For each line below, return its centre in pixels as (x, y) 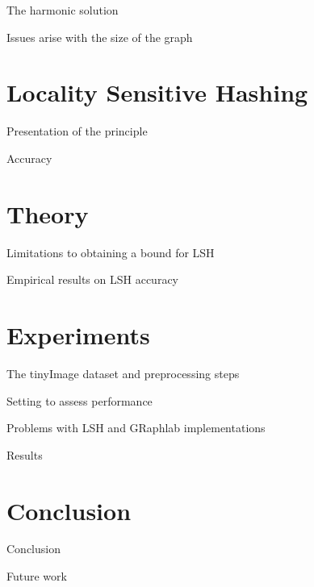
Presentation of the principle (77, 131)
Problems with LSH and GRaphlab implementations (136, 428)
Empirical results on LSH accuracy (92, 279)
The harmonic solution (63, 10)
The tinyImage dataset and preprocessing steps (123, 373)
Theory (48, 213)
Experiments (78, 335)
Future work (37, 576)
